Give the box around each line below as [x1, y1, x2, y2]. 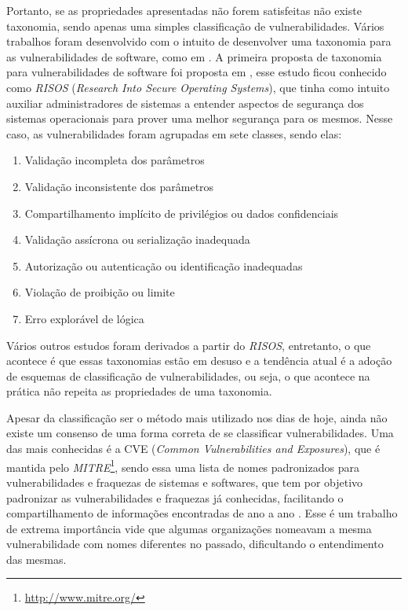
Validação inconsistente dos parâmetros [24, 178, 214, 194]
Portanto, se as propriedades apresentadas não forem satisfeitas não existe [6, 2, 362, 18]
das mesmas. [6, 550, 67, 567]
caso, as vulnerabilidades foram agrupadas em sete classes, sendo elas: [6, 125, 342, 142]
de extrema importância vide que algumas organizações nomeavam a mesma [6, 520, 372, 536]
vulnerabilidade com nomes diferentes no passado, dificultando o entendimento [6, 536, 384, 552]
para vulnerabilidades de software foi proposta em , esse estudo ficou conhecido [6, 64, 387, 80]
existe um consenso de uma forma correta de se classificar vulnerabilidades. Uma [6, 425, 394, 441]
